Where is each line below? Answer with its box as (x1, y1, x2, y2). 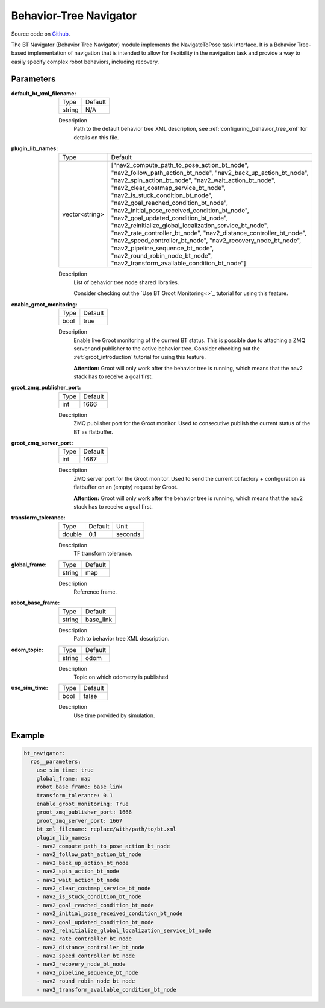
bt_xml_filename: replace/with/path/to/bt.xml (36, 826, 177, 832)
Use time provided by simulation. (73, 712, 155, 719)
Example (11, 730, 45, 740)
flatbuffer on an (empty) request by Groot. (73, 483, 178, 491)
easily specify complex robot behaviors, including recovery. (11, 58, 159, 65)
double (62, 530, 82, 538)
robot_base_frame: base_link (36, 784, 123, 790)
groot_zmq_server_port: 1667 (36, 817, 123, 824)
